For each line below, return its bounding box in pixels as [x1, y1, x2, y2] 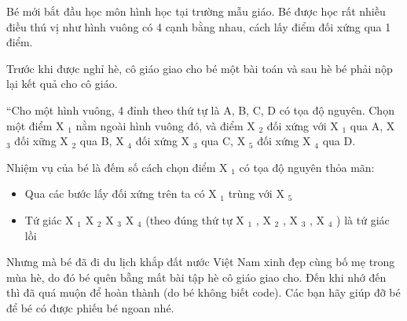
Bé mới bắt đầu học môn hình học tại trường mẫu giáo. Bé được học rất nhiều [6, 3, 386, 19]
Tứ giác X [24, 211, 74, 228]
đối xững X [14, 133, 68, 149]
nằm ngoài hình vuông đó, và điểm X [75, 117, 255, 133]
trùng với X [228, 185, 284, 202]
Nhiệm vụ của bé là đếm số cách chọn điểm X [6, 159, 228, 175]
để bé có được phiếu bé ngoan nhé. [6, 299, 174, 316]
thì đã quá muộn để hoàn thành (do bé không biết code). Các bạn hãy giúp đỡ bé [6, 284, 401, 301]
